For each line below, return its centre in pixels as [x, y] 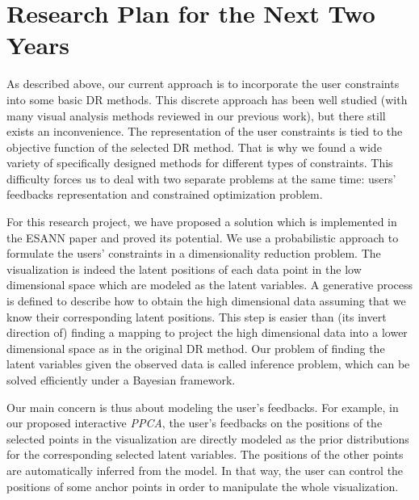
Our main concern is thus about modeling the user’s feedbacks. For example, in [203, 407]
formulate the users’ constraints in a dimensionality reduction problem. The [194, 253]
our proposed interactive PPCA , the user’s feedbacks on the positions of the [195, 423]
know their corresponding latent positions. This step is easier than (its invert [197, 316]
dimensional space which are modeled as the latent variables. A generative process [210, 285]
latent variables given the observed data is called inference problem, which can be [208, 364]
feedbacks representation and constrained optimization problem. [165, 194]
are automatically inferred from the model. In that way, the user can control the [205, 470]
